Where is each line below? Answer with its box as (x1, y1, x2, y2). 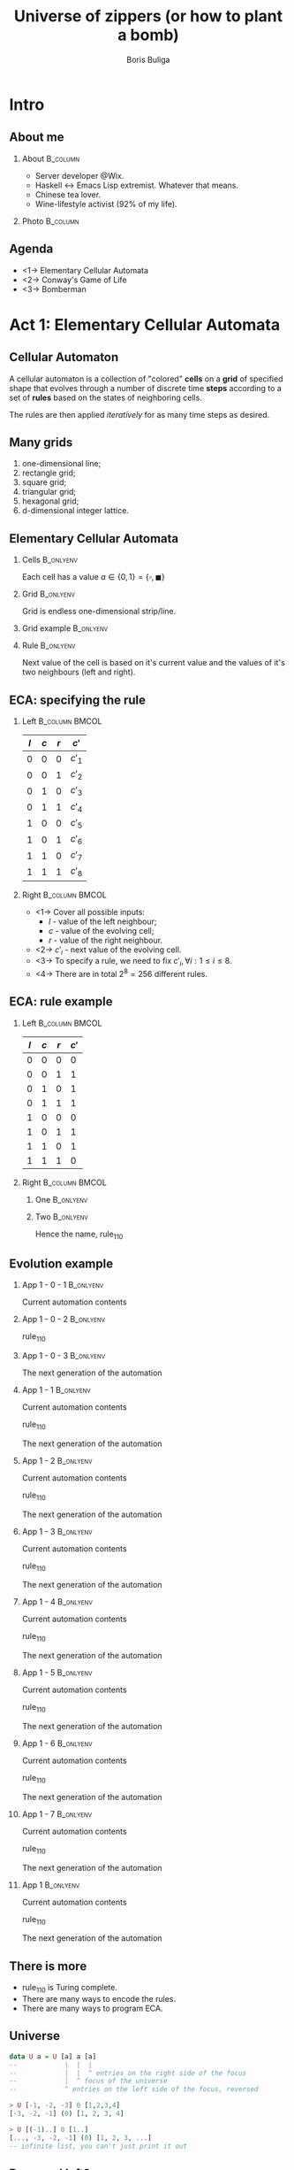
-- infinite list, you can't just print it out (9, 2142, 188, 2151)
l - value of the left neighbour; (48, 916, 157, 927)
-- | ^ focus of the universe (9, 2077, 168, 2086)
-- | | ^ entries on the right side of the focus (9, 2068, 247, 2077)
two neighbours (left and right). (21, 666, 136, 678)
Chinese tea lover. (34, 189, 102, 200)
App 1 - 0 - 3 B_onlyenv (21, 1350, 106, 1360)
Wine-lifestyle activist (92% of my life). (34, 198, 178, 209)
